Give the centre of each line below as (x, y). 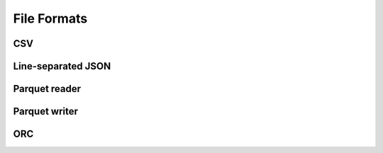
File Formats (50, 18)
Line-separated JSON (62, 66)
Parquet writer (45, 112)
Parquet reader (47, 89)
